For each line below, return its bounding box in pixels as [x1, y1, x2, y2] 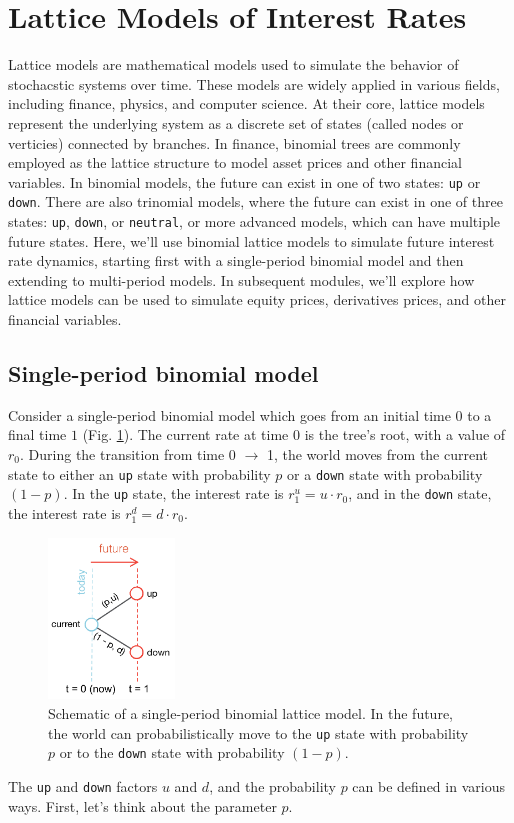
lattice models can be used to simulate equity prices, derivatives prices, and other [8, 289, 506, 310]
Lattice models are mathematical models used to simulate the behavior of [8, 54, 459, 75]
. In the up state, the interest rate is [63, 483, 284, 504]
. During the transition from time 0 [20, 444, 236, 465]
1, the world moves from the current [266, 444, 489, 465]
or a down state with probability [287, 463, 483, 484]
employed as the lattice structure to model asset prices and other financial [8, 152, 462, 173]
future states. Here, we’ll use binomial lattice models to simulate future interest [8, 230, 495, 251]
